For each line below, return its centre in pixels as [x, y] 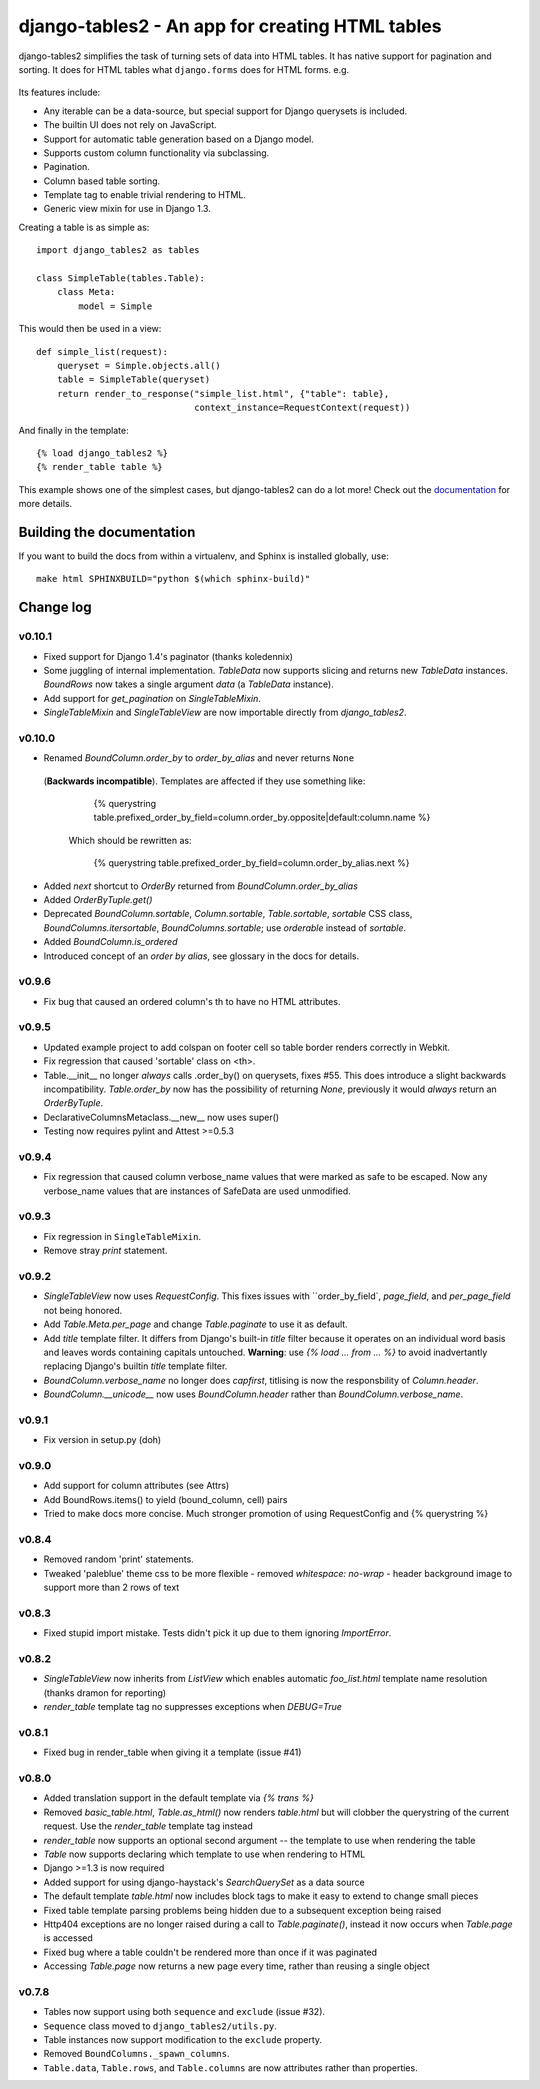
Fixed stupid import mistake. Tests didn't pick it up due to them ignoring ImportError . [217, 1633]
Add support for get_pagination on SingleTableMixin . [152, 698]
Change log [55, 607]
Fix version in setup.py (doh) [102, 1440]
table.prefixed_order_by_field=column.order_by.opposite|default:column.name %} [262, 817]
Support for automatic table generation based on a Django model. [179, 139]
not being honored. [83, 1310]
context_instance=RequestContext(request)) [302, 408]
